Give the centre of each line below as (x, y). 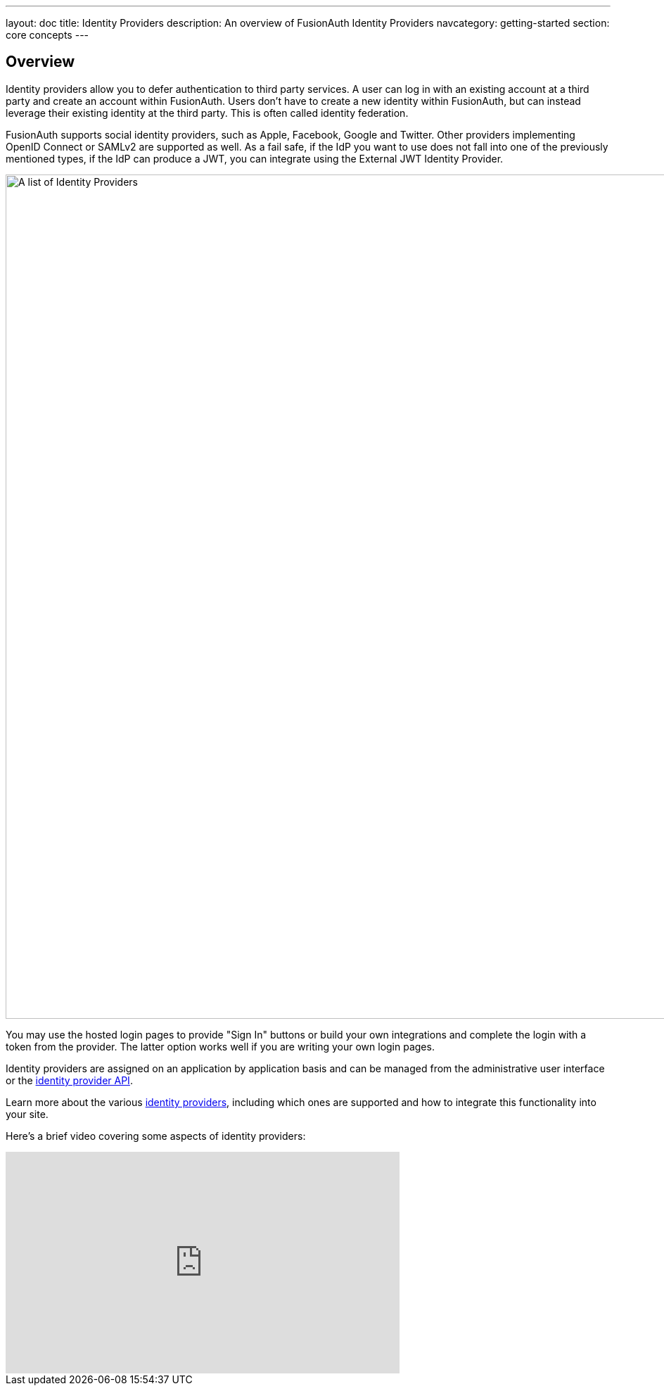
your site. (27, 1114)
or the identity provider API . (69, 1080)
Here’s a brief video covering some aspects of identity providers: (156, 1136)
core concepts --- (47, 35)
